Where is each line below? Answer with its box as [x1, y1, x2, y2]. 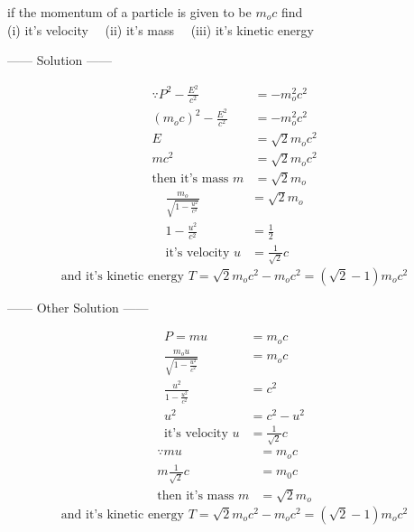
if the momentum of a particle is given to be [7, 3, 252, 21]
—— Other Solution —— [7, 297, 149, 316]
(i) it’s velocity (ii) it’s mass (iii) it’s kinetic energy [7, 20, 314, 39]
